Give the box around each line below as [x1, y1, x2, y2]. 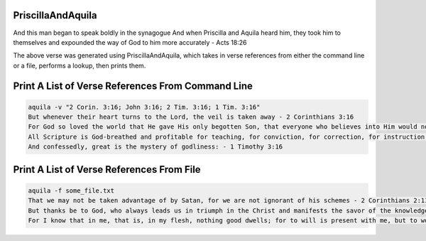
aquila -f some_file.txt [28, 186, 115, 195]
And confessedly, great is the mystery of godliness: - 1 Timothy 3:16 [28, 143, 283, 151]
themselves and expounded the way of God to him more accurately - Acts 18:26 [13, 38, 248, 46]
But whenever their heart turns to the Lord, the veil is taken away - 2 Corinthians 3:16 [28, 113, 354, 121]
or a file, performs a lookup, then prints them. [13, 61, 146, 70]
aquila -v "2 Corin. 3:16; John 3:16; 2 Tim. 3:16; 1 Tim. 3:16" [28, 103, 261, 111]
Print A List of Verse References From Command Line [13, 80, 253, 92]
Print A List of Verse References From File [13, 164, 202, 176]
